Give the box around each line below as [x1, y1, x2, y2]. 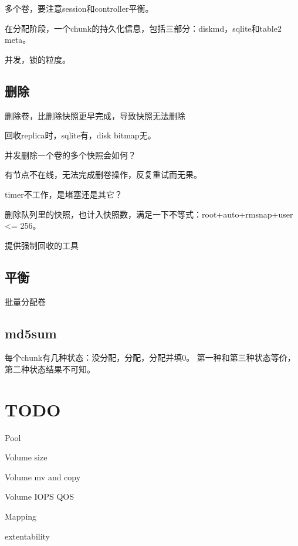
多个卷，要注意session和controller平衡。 [5, 2, 154, 14]
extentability [5, 530, 50, 542]
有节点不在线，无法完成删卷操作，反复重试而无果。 [5, 168, 202, 181]
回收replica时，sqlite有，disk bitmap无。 [5, 129, 156, 141]
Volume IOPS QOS [5, 490, 74, 503]
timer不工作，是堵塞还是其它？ [5, 188, 123, 200]
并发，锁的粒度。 [5, 53, 70, 65]
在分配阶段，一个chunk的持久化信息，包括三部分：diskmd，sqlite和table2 [5, 22, 282, 34]
